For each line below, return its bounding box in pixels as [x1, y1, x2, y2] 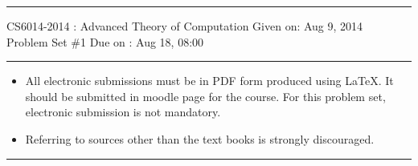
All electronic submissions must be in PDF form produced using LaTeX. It [25, 72, 394, 89]
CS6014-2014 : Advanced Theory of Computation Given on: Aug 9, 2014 [6, 18, 363, 34]
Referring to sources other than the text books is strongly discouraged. [25, 130, 375, 147]
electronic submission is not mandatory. [25, 103, 221, 120]
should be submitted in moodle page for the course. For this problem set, [25, 87, 386, 104]
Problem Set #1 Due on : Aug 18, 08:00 [6, 33, 204, 50]
